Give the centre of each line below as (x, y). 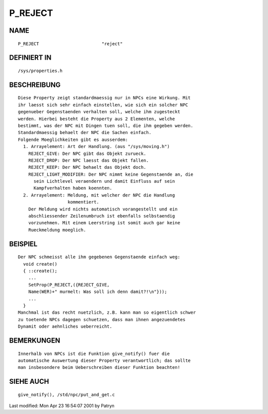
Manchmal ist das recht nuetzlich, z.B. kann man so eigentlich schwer (107, 312)
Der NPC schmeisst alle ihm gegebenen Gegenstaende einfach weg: (99, 257)
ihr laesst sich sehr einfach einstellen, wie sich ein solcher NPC (103, 105)
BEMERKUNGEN (35, 340)
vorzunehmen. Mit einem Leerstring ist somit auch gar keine (104, 223)
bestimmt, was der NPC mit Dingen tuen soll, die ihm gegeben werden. (106, 126)
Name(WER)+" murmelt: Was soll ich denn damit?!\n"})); (98, 292)
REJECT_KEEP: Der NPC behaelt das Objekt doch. (87, 167)
